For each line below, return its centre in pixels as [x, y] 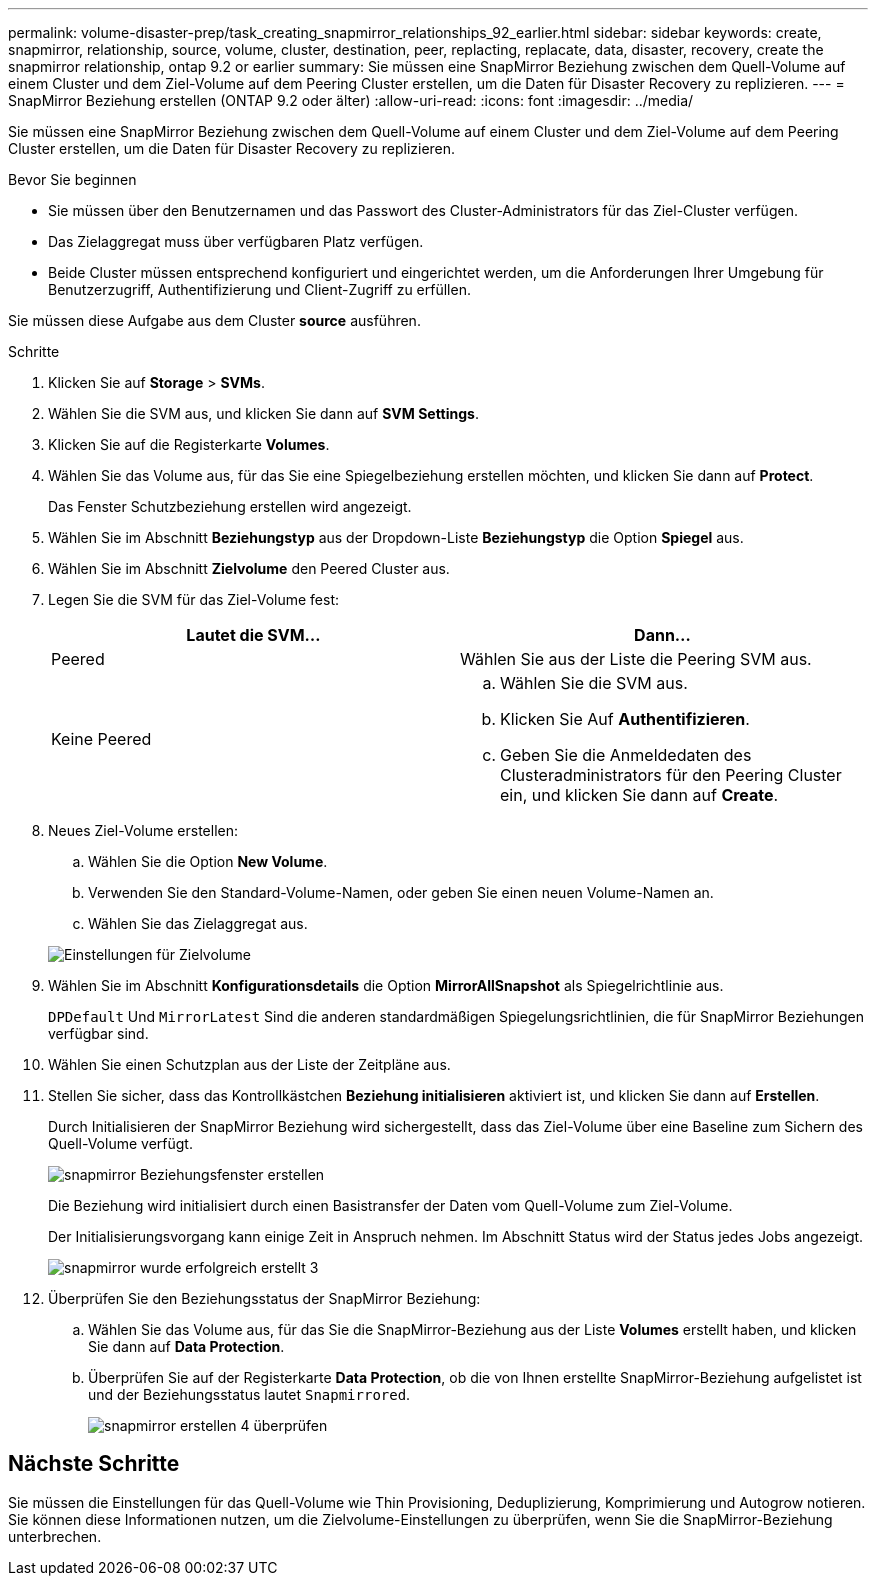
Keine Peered [101, 739]
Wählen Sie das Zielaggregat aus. [198, 923]
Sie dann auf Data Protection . [186, 1346]
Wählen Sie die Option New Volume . [208, 861]
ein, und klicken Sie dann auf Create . [639, 795]
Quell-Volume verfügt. [120, 1143]
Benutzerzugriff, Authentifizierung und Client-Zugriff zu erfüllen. [259, 289]
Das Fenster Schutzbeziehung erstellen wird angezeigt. [230, 506]
